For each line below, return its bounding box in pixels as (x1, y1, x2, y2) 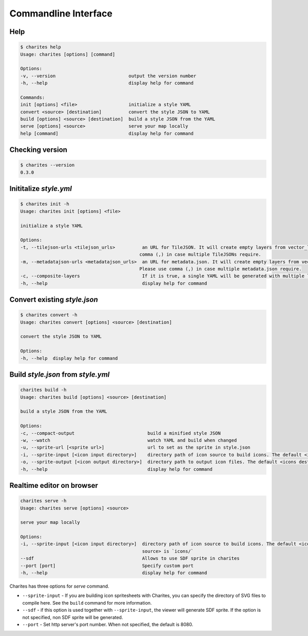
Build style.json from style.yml (9, 370, 110, 379)
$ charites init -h (20, 201, 69, 207)
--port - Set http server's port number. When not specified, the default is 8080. (22, 621, 194, 627)
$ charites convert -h (20, 312, 78, 318)
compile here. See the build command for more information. (22, 599, 152, 606)
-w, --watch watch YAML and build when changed (20, 437, 237, 443)
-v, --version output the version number (20, 73, 197, 79)
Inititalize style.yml (9, 184, 72, 193)
